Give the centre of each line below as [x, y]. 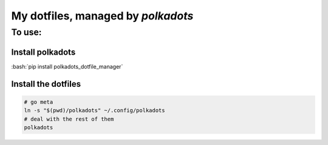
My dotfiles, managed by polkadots [102, 16]
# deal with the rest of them [69, 119]
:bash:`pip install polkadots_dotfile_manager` [67, 66]
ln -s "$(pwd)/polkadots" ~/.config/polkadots [94, 110]
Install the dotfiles [46, 84]
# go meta [39, 102]
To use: [26, 32]
